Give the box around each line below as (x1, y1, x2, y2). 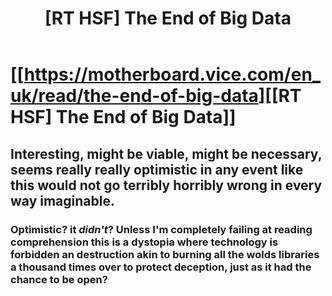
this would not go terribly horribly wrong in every (10, 177, 323, 194)
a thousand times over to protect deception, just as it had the (10, 260, 312, 274)
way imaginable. (10, 192, 115, 209)
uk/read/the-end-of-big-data (10, 85, 259, 107)
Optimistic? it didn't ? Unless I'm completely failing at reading (10, 222, 313, 236)
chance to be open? (10, 272, 108, 286)
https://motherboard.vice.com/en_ (23, 63, 322, 86)
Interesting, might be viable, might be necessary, (10, 145, 323, 162)
